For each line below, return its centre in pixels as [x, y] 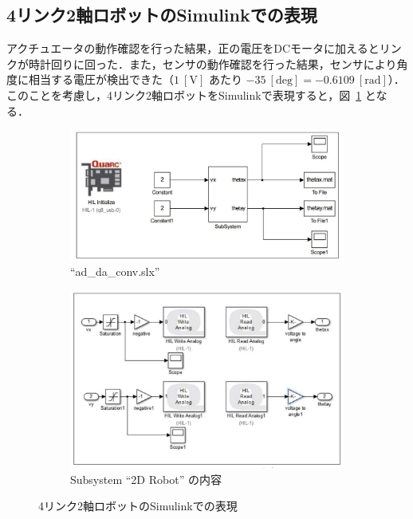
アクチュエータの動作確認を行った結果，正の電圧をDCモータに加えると [193, 48]
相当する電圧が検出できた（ [101, 79]
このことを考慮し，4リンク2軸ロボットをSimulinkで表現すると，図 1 [184, 94]
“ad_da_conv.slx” [115, 271]
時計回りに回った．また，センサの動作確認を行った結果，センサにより [212, 63]
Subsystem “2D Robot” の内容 [146, 479]
